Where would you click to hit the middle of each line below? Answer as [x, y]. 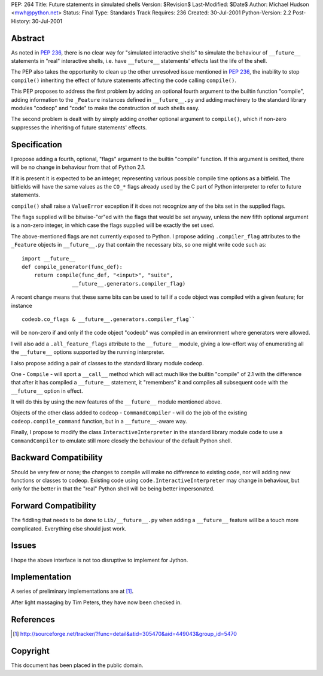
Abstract [28, 38]
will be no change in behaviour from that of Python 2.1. [78, 167]
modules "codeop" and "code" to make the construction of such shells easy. [105, 108]
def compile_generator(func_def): [72, 267]
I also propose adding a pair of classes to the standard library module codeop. [108, 363]
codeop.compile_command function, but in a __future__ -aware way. [99, 421]
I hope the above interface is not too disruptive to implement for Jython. [100, 560]
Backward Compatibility [57, 458]
